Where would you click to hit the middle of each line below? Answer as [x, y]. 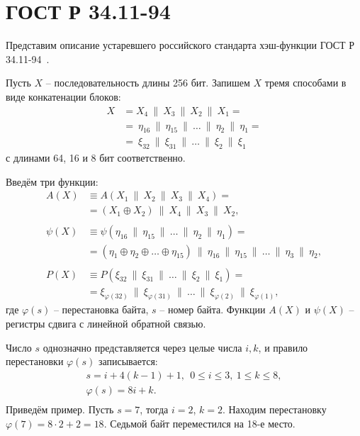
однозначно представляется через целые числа [142, 347]
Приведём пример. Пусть [60, 409]
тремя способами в [305, 83]
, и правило [283, 347]
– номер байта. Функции [213, 309]
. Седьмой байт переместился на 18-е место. [199, 423]
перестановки [35, 361]
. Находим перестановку [274, 409]
